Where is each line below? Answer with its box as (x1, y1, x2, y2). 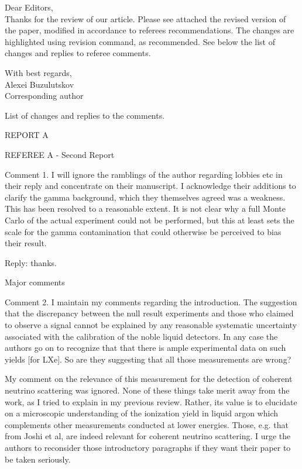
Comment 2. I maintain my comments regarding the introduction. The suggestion (5, 295, 297, 308)
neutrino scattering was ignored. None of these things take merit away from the (5, 384, 290, 396)
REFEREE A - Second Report (5, 148, 115, 160)
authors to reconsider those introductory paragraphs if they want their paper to (5, 442, 291, 453)
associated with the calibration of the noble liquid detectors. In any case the (5, 330, 278, 342)
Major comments (5, 276, 65, 288)
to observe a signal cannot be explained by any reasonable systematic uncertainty (5, 319, 297, 331)
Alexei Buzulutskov (5, 78, 74, 90)
